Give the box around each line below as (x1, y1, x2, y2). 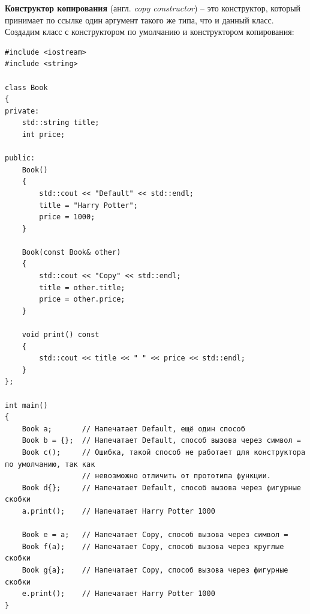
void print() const (22, 330, 100, 339)
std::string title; (22, 118, 100, 127)
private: (5, 106, 40, 115)
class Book (5, 83, 48, 92)
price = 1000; (39, 213, 95, 222)
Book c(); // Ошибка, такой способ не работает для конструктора (22, 448, 306, 457)
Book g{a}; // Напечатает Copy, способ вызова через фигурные (22, 565, 288, 574)
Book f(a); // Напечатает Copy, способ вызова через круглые (22, 542, 284, 551)
